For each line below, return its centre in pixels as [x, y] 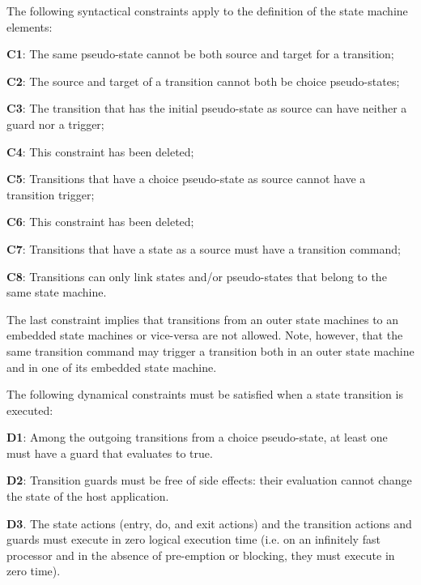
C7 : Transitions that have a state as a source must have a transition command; [204, 248]
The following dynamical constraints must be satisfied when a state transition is [205, 394]
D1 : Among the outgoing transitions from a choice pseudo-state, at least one [197, 437]
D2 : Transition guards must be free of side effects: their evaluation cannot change [209, 480]
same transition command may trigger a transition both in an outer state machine [210, 350]
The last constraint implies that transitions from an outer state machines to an [203, 319]
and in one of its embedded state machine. [112, 367]
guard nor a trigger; [55, 124]
